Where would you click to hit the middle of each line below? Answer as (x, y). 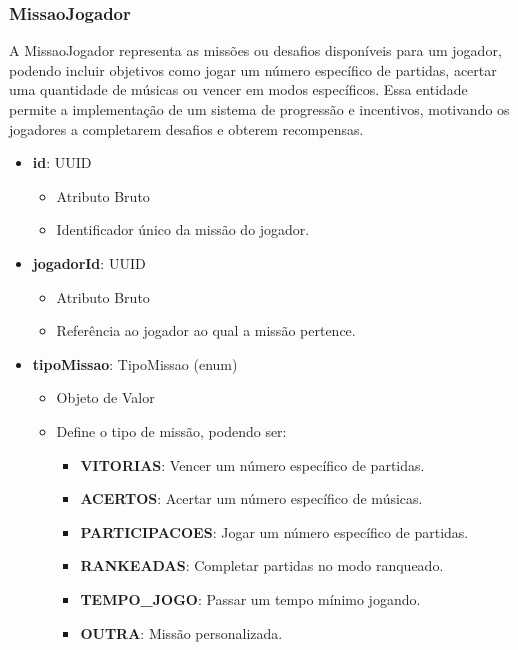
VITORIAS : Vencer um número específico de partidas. (252, 464)
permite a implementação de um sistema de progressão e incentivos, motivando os (259, 109)
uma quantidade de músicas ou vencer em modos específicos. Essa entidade (238, 89)
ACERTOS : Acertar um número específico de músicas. (251, 498)
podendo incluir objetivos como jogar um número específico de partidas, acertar (253, 69)
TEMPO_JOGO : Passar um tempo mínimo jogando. (250, 598)
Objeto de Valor (105, 397)
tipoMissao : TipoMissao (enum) (135, 363)
